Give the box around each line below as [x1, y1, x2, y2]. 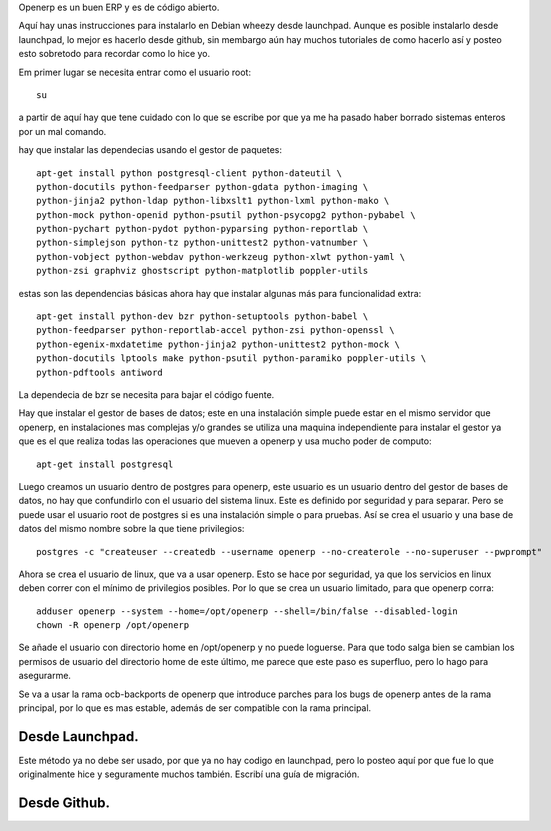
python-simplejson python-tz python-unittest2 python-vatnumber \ [36, 237, 369, 249]
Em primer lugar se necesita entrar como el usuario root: [18, 66, 252, 78]
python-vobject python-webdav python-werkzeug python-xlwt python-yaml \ [36, 251, 406, 262]
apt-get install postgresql [36, 458, 174, 470]
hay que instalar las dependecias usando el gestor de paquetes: [18, 144, 283, 156]
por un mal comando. [18, 125, 107, 137]
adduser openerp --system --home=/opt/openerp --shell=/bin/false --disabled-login [36, 605, 459, 617]
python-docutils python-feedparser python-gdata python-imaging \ [36, 181, 369, 192]
